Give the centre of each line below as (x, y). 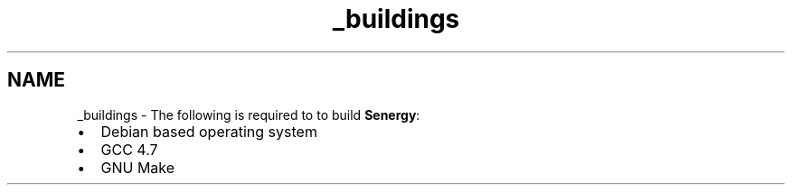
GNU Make (138, 167)
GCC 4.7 (129, 149)
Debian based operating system (209, 131)
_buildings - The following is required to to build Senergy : (249, 114)
